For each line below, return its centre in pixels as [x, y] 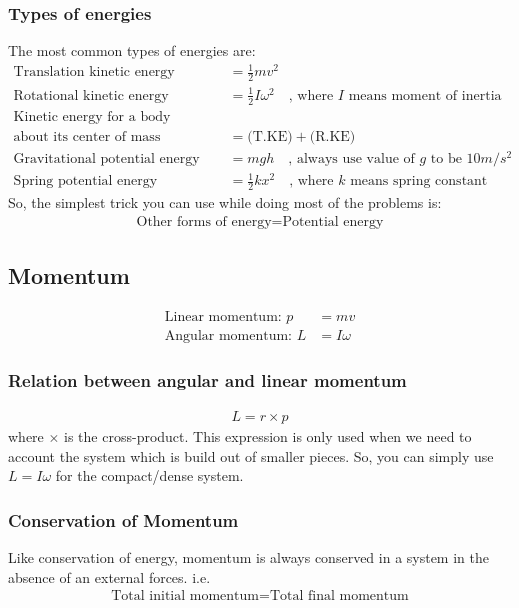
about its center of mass [87, 136]
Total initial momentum [185, 596]
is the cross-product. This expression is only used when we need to [268, 436]
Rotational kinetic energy [91, 95]
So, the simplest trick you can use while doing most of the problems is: [225, 202]
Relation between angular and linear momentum [207, 379]
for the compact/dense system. [149, 475]
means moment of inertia [425, 95]
